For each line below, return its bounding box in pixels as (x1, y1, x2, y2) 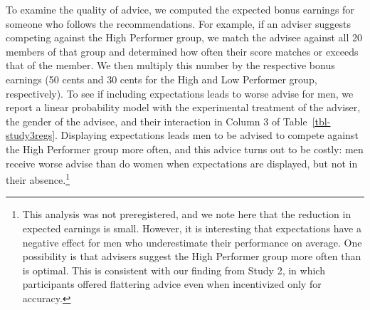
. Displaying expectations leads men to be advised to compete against (55, 128, 359, 143)
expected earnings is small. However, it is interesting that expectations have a (22, 220, 361, 235)
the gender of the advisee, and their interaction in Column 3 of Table (6, 113, 307, 128)
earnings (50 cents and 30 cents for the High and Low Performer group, (6, 71, 317, 86)
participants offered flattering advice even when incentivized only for (22, 277, 322, 291)
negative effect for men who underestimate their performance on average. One (22, 234, 362, 249)
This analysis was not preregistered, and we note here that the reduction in (22, 207, 351, 222)
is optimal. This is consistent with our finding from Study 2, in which (22, 262, 325, 277)
